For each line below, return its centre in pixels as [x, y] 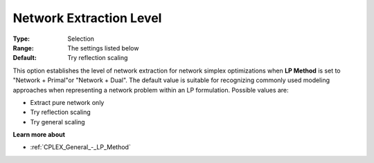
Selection [81, 39]
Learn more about [39, 135]
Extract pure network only [67, 102]
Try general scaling [58, 122]
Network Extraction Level [87, 18]
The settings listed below [103, 48]
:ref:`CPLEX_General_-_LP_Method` [80, 147]
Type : [21, 39]
